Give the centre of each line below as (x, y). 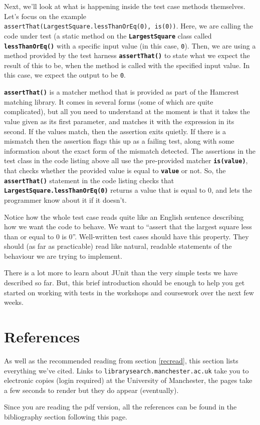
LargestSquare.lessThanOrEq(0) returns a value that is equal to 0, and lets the (128, 190)
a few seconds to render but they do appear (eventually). (91, 390)
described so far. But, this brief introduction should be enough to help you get (124, 283)
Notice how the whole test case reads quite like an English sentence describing (124, 217)
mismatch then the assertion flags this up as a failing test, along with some (119, 141)
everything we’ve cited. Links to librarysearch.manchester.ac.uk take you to (126, 370)
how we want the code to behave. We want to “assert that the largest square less (128, 227)
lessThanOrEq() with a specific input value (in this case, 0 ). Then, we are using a (130, 45)
